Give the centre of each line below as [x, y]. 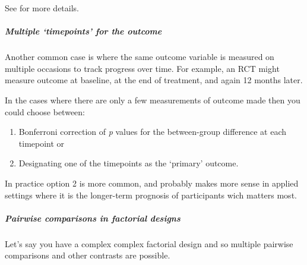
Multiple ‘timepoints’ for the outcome [83, 31]
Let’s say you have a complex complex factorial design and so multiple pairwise [149, 243]
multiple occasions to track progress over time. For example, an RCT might [142, 68]
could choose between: [45, 111]
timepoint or [42, 143]
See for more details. [42, 8]
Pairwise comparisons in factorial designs [93, 218]
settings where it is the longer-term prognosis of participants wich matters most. [151, 195]
